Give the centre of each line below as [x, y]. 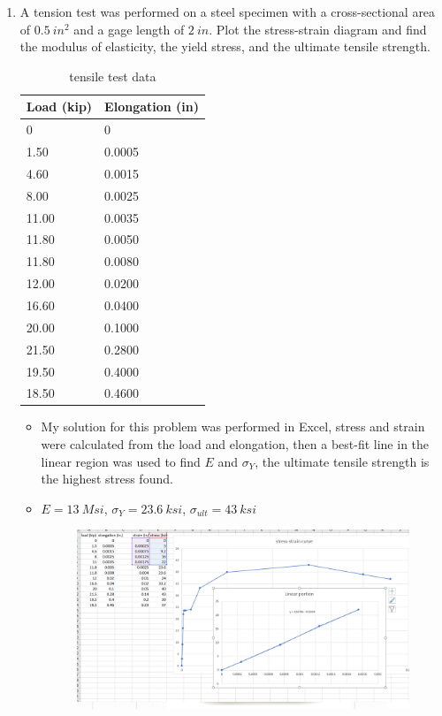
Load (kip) [59, 107]
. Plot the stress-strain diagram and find [318, 29]
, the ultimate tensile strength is [342, 461]
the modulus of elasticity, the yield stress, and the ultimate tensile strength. [225, 46]
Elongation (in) [152, 107]
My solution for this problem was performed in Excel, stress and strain [233, 427]
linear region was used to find [121, 461]
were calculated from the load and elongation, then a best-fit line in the [235, 444]
